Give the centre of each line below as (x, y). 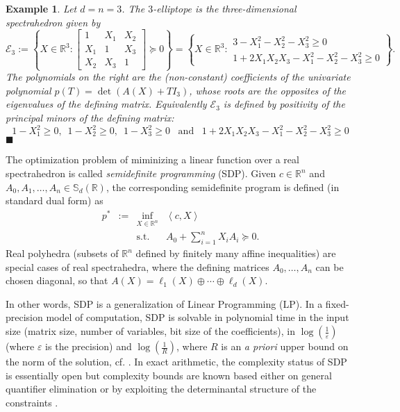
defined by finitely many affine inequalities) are (236, 253)
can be (330, 266)
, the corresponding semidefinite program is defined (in (223, 187)
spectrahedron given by (53, 22)
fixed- (337, 303)
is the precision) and (89, 346)
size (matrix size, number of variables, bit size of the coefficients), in (150, 331)
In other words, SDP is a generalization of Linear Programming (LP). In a (164, 303)
